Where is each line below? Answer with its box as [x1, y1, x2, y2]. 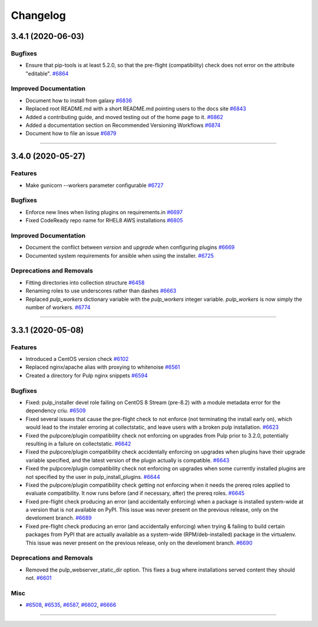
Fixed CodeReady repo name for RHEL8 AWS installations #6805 [25, 217, 183, 224]
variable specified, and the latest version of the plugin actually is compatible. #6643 [25, 457, 230, 464]
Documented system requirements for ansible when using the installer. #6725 [25, 252, 214, 259]
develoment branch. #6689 [25, 514, 92, 521]
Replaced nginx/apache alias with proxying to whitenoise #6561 [25, 363, 180, 371]
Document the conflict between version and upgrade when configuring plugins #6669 [25, 244, 235, 251]
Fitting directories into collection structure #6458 [25, 279, 145, 286]
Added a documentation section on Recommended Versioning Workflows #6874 [25, 122, 221, 129]
